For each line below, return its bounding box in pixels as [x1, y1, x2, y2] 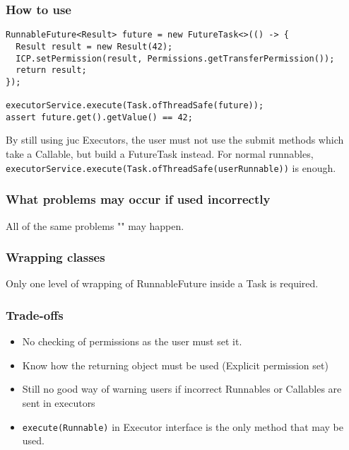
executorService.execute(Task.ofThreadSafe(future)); [6, 100, 264, 111]
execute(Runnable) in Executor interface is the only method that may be [22, 419, 343, 434]
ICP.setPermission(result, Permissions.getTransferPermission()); [16, 53, 335, 64]
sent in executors [22, 395, 95, 410]
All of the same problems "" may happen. [6, 218, 184, 233]
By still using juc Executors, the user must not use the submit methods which [6, 132, 344, 147]
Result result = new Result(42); [16, 41, 173, 52]
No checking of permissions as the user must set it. [22, 334, 242, 349]
